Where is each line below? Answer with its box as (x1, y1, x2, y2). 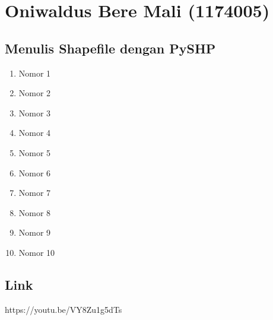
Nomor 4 (18, 126, 51, 139)
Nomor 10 (18, 246, 55, 258)
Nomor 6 (18, 166, 51, 179)
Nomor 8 (18, 206, 51, 218)
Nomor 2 (18, 87, 51, 99)
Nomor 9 (18, 226, 51, 239)
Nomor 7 (18, 186, 51, 199)
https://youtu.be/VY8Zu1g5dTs (5, 303, 122, 315)
